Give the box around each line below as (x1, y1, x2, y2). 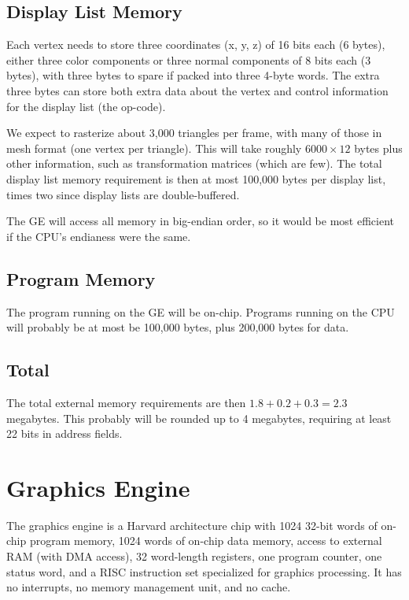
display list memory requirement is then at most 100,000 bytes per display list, (6, 170, 386, 187)
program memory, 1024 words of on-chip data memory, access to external (29, 532, 382, 549)
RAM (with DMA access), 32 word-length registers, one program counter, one (6, 548, 382, 565)
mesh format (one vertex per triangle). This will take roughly (6, 139, 302, 156)
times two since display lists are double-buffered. (6, 186, 240, 202)
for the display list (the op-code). (6, 98, 166, 114)
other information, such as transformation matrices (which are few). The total (6, 155, 382, 172)
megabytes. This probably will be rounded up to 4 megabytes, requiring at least (6, 409, 392, 426)
